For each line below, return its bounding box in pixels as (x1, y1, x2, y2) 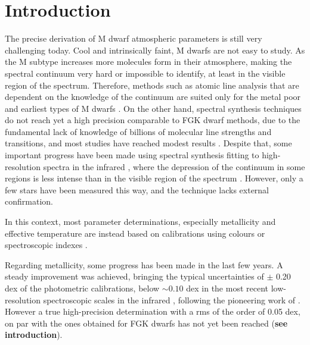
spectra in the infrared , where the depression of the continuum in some (43, 160, 305, 172)
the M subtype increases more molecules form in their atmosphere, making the (5, 55, 292, 68)
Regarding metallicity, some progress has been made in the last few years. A (5, 258, 283, 271)
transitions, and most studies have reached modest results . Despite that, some (5, 137, 292, 149)
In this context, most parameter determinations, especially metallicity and (5, 215, 276, 228)
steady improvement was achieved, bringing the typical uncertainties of (5, 270, 264, 283)
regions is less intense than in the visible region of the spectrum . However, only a (5, 172, 303, 184)
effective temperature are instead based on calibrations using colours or (5, 227, 265, 239)
